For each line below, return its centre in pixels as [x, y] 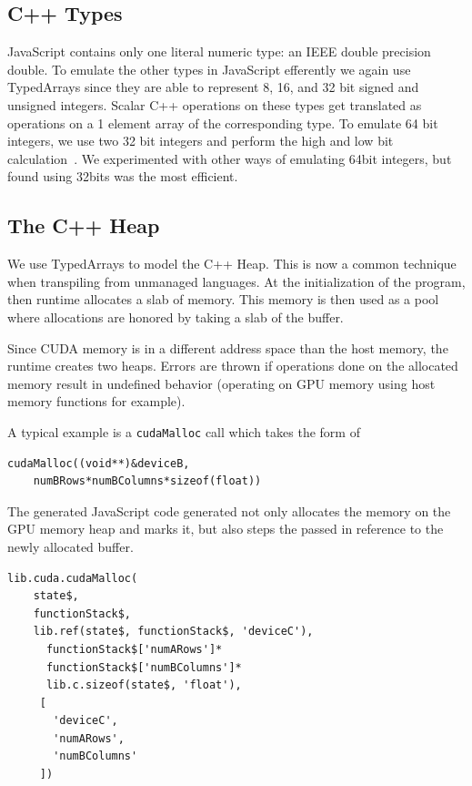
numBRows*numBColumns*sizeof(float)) [147, 481]
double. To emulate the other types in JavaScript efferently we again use [209, 69]
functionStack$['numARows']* [134, 649]
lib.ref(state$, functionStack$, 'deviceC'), [173, 632]
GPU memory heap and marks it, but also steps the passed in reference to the [226, 529]
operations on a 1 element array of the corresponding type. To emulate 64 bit [223, 122]
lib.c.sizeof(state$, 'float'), [144, 685]
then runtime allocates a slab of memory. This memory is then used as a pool [223, 299]
